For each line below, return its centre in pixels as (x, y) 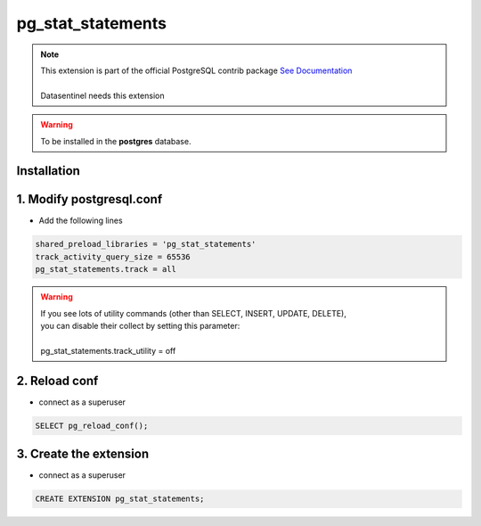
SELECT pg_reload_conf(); (92, 425)
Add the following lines (81, 221)
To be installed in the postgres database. (116, 141)
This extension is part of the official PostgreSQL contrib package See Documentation (196, 70)
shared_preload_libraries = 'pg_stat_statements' (146, 244)
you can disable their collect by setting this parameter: (140, 325)
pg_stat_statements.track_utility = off (108, 350)
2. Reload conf (57, 380)
